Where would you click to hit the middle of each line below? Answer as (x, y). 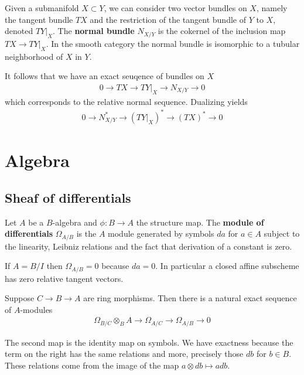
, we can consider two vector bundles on (175, 8)
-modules (36, 309)
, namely (272, 8)
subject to (282, 233)
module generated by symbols (161, 233)
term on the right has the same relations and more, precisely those (124, 354)
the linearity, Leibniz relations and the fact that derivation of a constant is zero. (148, 246)
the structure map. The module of (200, 222)
